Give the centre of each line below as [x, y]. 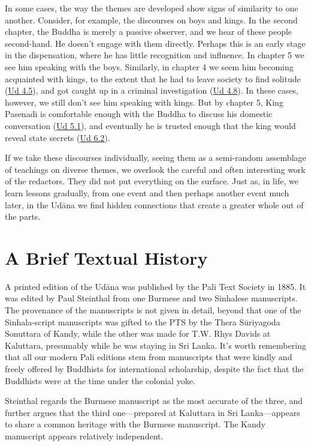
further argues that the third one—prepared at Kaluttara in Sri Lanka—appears [153, 412]
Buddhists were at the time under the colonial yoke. [100, 380]
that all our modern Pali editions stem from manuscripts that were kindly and [149, 357]
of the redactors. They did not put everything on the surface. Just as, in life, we [152, 181]
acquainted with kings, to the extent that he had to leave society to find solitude [153, 78]
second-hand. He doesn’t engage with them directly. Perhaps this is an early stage [155, 43]
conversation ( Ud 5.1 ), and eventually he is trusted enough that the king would [150, 125]
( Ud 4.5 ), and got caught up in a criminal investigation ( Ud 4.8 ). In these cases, [152, 90]
